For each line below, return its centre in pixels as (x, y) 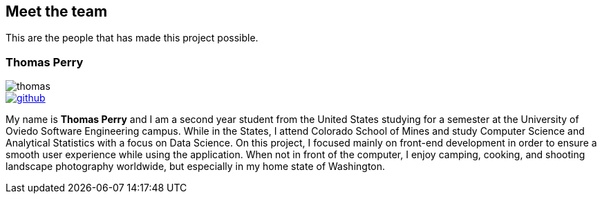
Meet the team (57, 11)
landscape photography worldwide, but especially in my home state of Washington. (196, 167)
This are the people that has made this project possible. (132, 38)
